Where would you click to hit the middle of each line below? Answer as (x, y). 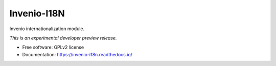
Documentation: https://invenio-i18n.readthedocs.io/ (77, 54)
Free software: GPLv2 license (53, 47)
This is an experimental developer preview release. (63, 38)
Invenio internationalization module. (47, 29)
